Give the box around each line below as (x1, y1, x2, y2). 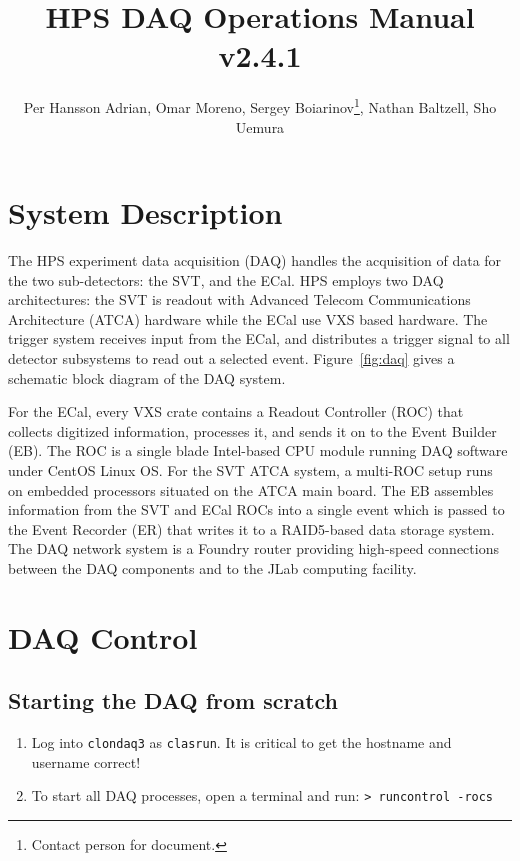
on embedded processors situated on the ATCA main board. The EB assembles (8, 479, 494, 500)
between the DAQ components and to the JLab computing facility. (8, 558, 417, 578)
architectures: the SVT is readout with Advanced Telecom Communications (8, 289, 471, 310)
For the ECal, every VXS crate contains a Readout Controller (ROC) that (8, 401, 464, 422)
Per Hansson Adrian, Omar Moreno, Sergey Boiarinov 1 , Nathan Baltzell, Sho (23, 94, 497, 117)
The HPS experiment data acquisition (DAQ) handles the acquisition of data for (8, 250, 502, 271)
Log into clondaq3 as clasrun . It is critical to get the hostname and (31, 732, 452, 753)
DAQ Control (8, 616, 198, 657)
